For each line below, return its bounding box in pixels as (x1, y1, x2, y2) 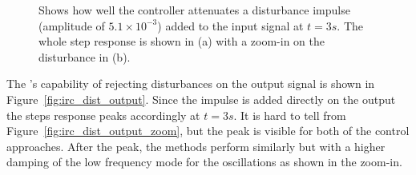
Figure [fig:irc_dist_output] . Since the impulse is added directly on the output (6, 90, 396, 107)
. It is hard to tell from (233, 106, 346, 123)
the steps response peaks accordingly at (6, 106, 200, 123)
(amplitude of (38, 17, 105, 34)
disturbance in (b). (38, 48, 131, 65)
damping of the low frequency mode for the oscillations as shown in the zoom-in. (6, 153, 402, 170)
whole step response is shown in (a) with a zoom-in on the (38, 33, 325, 50)
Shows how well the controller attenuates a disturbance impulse (38, 2, 350, 18)
